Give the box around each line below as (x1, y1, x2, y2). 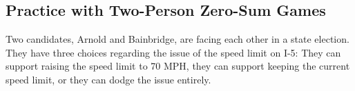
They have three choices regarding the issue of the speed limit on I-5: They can (6, 45, 341, 59)
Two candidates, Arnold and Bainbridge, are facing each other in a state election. (6, 32, 349, 46)
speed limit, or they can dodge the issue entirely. (6, 72, 211, 86)
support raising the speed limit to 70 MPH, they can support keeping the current (6, 59, 350, 73)
